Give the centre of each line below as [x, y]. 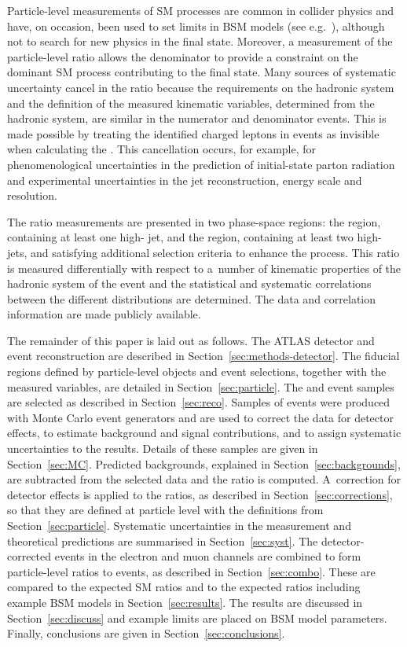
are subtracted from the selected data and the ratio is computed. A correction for [204, 479]
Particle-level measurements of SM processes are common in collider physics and [201, 10]
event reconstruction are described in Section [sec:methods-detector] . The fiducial [203, 356]
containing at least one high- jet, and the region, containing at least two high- [194, 237]
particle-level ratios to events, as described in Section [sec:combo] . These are [191, 571]
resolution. [32, 195]
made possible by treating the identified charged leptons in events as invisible [193, 133]
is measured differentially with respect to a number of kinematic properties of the [204, 268]
